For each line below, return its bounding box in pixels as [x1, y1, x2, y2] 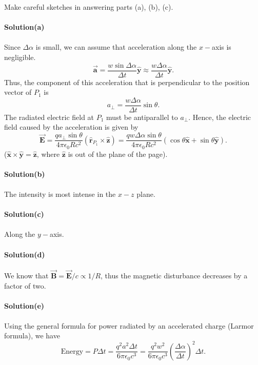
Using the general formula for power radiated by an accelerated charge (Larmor [4, 320, 254, 331]
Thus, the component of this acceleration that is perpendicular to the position [4, 76, 250, 87]
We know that [4, 270, 49, 280]
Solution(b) [4, 168, 45, 179]
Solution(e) [4, 300, 45, 311]
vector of [4, 87, 32, 97]
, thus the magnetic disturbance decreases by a [101, 270, 248, 280]
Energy [61, 348, 84, 355]
